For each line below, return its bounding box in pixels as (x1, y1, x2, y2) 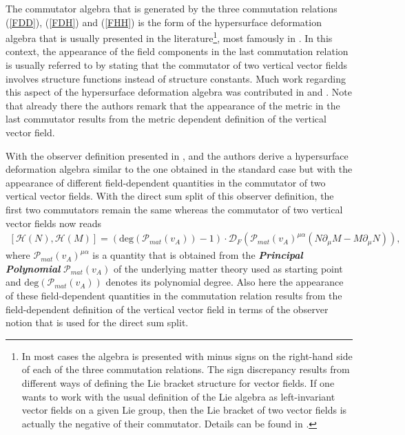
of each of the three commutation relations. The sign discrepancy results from (21, 362, 350, 376)
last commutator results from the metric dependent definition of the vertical (6, 112, 326, 126)
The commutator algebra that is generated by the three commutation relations (6, 1, 337, 15)
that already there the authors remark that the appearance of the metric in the (6, 98, 340, 112)
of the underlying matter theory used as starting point (113, 261, 343, 275)
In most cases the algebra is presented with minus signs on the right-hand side (21, 348, 353, 363)
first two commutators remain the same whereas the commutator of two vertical (6, 202, 343, 216)
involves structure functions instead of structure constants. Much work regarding (6, 71, 346, 85)
